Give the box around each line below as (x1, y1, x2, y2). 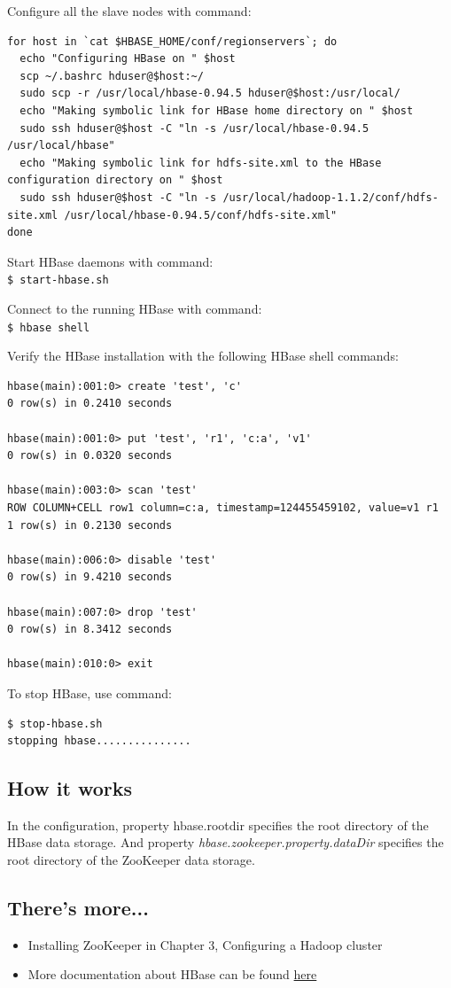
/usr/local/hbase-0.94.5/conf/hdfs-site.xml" (64, 208, 338, 222)
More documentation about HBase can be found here (27, 965, 317, 984)
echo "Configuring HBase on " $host (19, 52, 236, 66)
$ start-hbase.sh (7, 274, 109, 287)
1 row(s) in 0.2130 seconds (7, 518, 173, 532)
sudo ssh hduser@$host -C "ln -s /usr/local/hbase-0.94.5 (19, 121, 369, 135)
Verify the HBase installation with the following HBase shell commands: (7, 346, 399, 365)
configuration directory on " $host (7, 174, 223, 187)
